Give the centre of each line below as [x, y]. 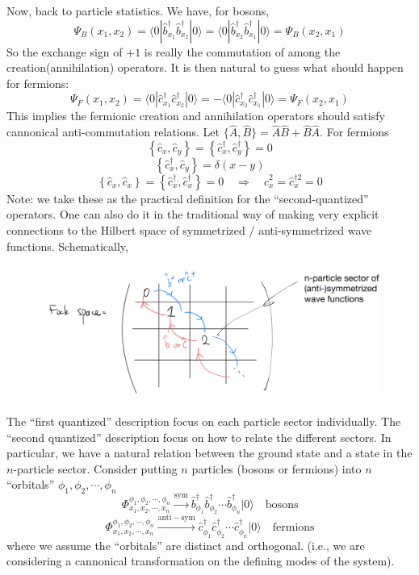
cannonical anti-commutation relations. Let [113, 132]
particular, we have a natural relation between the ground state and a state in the [209, 453]
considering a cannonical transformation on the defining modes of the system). [201, 561]
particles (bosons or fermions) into [277, 468]
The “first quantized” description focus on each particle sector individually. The [204, 421]
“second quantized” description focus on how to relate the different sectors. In [199, 437]
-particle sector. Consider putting [95, 468]
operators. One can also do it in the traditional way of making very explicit [193, 214]
